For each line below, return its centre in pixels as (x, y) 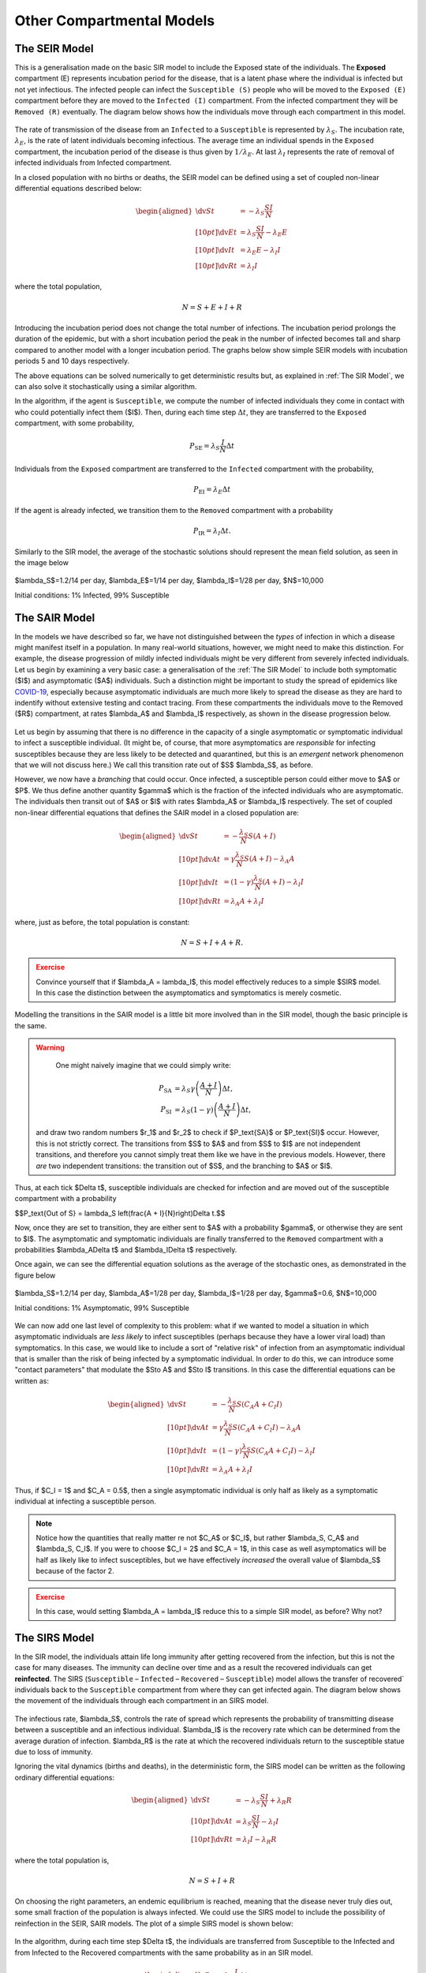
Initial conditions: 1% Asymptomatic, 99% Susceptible (102, 1308)
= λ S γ (185, 1089)
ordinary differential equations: (64, 1777)
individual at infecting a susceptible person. (86, 1501)
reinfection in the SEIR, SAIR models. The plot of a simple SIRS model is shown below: (154, 1923)
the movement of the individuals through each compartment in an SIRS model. (142, 1701)
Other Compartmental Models (115, 21)
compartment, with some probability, (74, 423)
